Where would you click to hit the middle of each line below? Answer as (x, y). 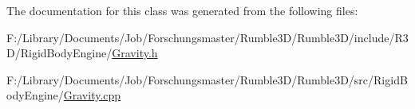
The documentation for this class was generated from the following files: (182, 10)
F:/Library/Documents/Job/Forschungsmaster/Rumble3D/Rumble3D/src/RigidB (207, 79)
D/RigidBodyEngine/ (59, 53)
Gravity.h (135, 53)
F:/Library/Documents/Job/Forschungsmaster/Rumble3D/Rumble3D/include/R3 (207, 37)
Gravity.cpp (92, 95)
